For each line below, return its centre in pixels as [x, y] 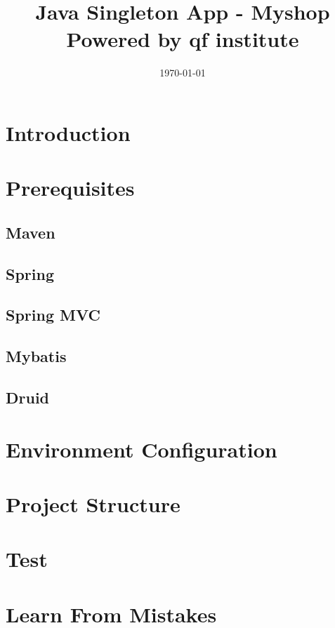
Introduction [68, 132]
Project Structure [93, 503]
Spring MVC [53, 315]
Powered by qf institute [183, 39]
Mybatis [36, 356]
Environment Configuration [142, 449]
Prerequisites [70, 188]
